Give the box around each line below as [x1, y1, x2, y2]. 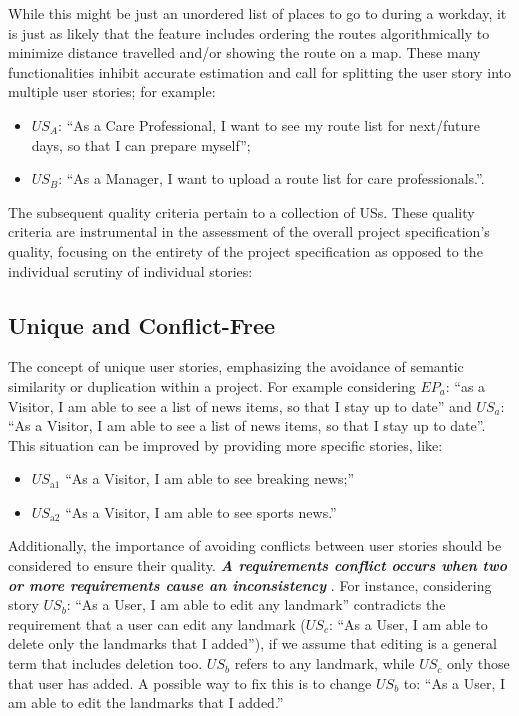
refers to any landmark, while [234, 653, 415, 674]
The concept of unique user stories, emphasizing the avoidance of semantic [8, 356, 464, 377]
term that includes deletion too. [8, 653, 203, 674]
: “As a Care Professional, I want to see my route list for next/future [58, 114, 480, 135]
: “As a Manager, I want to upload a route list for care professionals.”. [58, 168, 485, 189]
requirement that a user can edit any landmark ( [8, 613, 306, 634]
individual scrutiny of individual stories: [8, 260, 253, 281]
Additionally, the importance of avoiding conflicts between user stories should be [8, 535, 502, 556]
